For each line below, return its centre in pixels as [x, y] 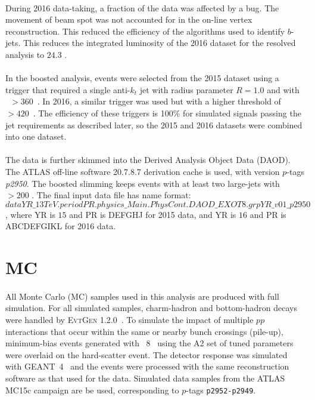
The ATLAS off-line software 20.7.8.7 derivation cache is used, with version [143, 171]
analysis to [25, 54]
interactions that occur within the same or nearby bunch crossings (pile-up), [144, 331]
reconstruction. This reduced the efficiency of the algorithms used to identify [145, 31]
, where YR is [30, 214]
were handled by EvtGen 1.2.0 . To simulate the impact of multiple [130, 320]
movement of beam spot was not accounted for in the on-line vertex [129, 19]
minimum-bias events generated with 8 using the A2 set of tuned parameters [149, 343]
